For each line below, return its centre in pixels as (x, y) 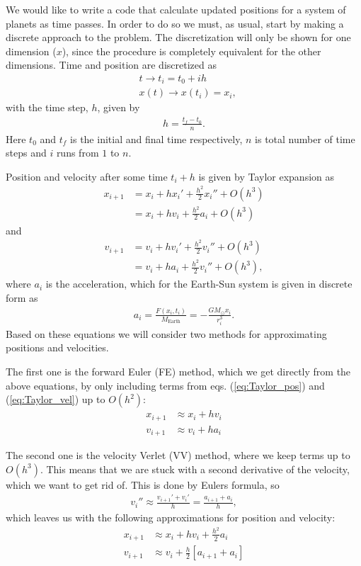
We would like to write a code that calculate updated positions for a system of (176, 9)
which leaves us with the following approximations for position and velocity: (171, 517)
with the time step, (47, 107)
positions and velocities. (57, 347)
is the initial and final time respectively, (156, 138)
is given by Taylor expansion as (267, 176)
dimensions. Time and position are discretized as (111, 65)
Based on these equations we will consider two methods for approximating (166, 333)
